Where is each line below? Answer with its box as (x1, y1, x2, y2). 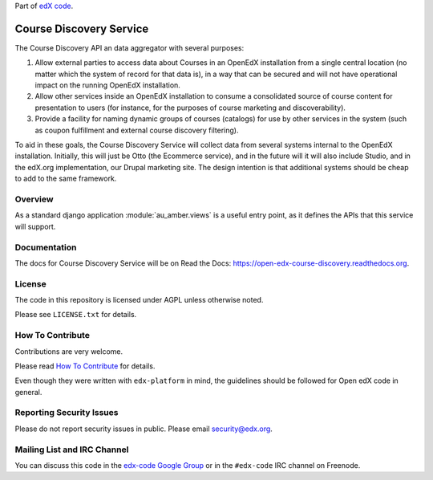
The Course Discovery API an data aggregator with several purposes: (14, 43, 245, 52)
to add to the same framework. (14, 173, 117, 184)
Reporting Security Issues (14, 407, 119, 418)
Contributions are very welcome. (14, 346, 123, 356)
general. (14, 387, 42, 397)
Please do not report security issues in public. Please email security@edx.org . (14, 424, 273, 433)
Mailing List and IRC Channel (14, 444, 129, 455)
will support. (14, 222, 56, 231)
